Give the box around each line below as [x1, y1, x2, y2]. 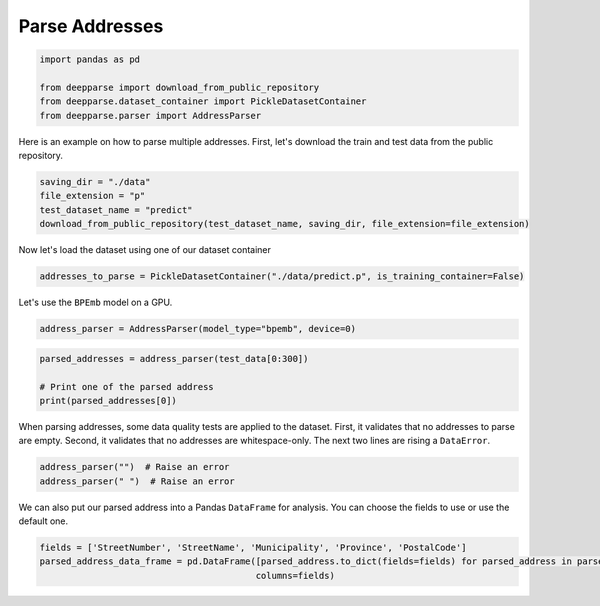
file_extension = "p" [39, 190, 146, 202]
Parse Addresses [18, 15, 164, 37]
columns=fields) [255, 570, 335, 581]
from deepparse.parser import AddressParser [39, 110, 262, 121]
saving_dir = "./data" [39, 176, 151, 188]
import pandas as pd [39, 54, 140, 65]
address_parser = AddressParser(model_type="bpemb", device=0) [39, 323, 357, 335]
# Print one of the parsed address [39, 381, 214, 392]
